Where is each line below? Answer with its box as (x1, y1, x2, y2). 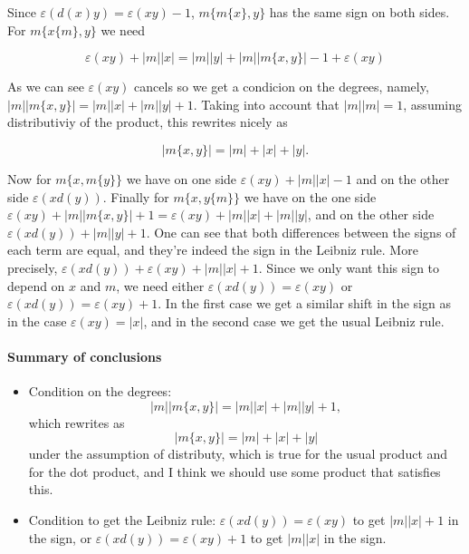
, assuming (403, 94, 463, 113)
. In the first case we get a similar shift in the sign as (158, 294, 451, 313)
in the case (7, 311, 67, 330)
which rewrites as (28, 413, 125, 432)
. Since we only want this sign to (258, 258, 440, 277)
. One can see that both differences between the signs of (146, 222, 456, 241)
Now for (7, 169, 52, 188)
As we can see (7, 77, 84, 96)
